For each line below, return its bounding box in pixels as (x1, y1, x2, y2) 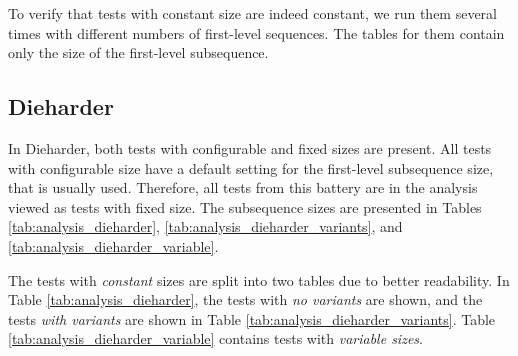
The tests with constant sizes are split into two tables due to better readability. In (8, 269, 510, 290)
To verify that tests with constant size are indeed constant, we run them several (8, 3, 498, 23)
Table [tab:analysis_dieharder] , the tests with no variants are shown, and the (8, 289, 483, 310)
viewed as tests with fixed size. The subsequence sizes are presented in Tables (8, 196, 482, 217)
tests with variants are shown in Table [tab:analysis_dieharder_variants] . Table (8, 308, 496, 329)
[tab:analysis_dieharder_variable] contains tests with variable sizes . (8, 328, 423, 349)
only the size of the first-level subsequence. (8, 42, 269, 63)
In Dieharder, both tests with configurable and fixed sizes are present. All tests (8, 137, 492, 158)
